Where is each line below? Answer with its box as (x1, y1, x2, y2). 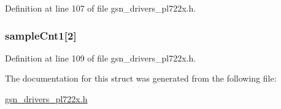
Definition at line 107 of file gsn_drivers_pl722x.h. (5, 2, 196, 14)
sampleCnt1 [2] (5, 27, 77, 43)
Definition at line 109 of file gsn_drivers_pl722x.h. (5, 51, 196, 64)
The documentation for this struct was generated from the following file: (5, 72, 277, 85)
